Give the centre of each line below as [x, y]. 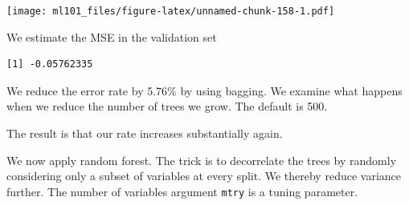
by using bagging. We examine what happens [291, 90]
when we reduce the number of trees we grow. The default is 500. [167, 106]
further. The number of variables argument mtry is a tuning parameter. [182, 191]
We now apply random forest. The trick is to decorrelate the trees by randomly [202, 160]
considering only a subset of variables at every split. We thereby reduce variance [204, 176]
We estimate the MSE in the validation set [112, 36]
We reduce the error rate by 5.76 [87, 90]
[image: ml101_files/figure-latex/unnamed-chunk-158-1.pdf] [171, 11]
